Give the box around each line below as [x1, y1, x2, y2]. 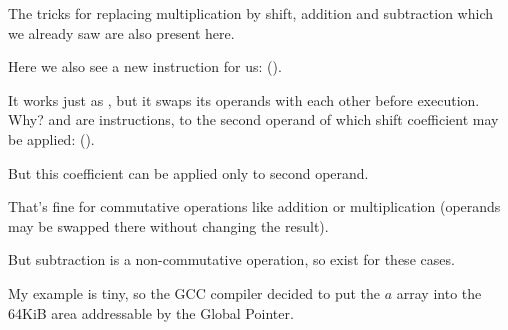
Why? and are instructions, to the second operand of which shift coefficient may [8, 109, 499, 130]
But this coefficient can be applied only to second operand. [8, 162, 369, 183]
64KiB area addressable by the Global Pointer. [8, 302, 294, 323]
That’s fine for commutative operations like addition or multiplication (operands [8, 196, 501, 217]
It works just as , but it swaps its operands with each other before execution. [8, 89, 480, 110]
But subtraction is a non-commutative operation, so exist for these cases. [8, 249, 455, 270]
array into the [396, 282, 482, 303]
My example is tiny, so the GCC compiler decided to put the [8, 282, 381, 303]
